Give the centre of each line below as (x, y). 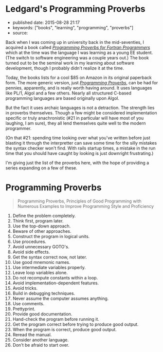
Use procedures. (29, 241)
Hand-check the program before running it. (56, 319)
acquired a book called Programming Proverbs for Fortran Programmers (78, 47)
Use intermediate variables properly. (49, 267)
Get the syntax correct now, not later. (50, 257)
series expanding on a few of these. (41, 168)
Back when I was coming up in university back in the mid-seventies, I (75, 42)
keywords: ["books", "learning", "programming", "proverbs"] (73, 27)
